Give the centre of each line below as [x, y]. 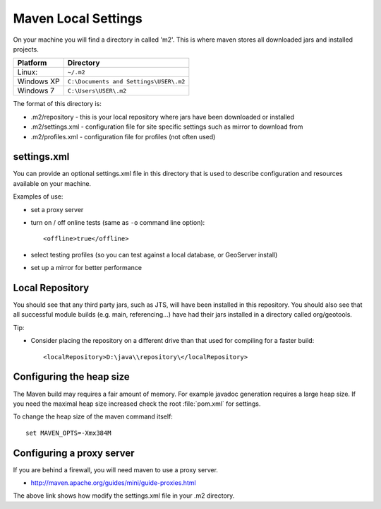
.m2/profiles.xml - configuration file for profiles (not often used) [123, 136]
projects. [26, 49]
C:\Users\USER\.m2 [97, 91]
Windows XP [38, 81]
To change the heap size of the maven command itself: [93, 416]
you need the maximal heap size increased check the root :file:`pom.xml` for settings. [137, 404]
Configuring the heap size [71, 377]
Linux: [28, 72]
